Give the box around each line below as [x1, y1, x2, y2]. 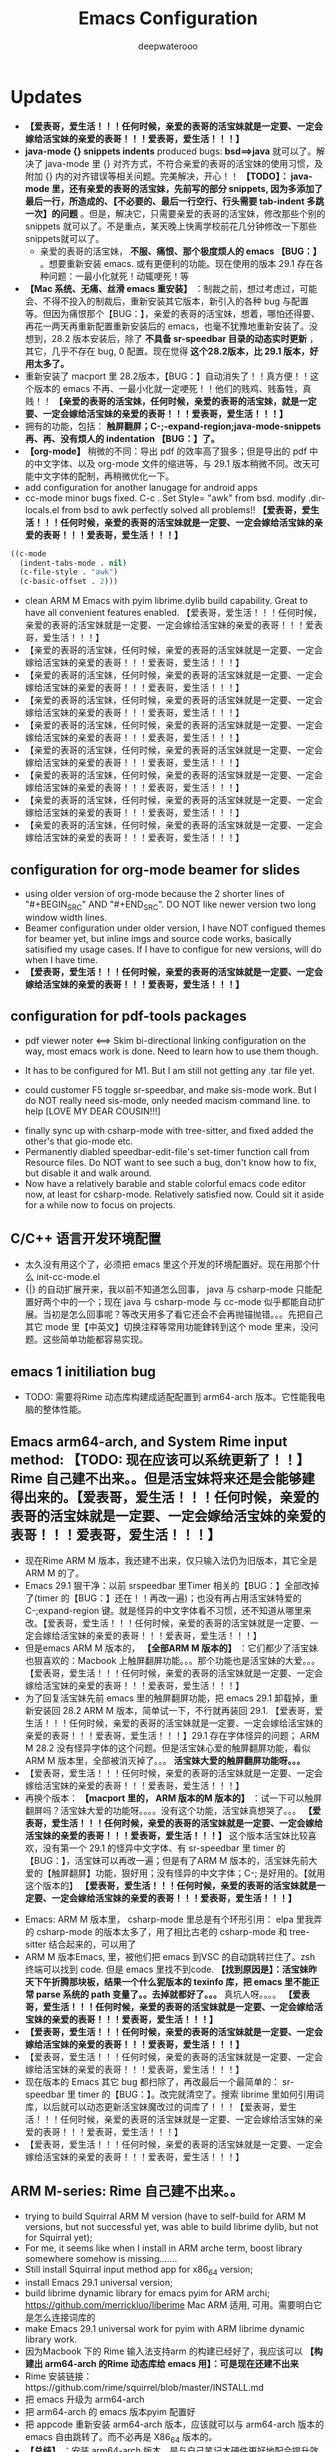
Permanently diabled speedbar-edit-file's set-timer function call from [24, 1145, 310, 1157]
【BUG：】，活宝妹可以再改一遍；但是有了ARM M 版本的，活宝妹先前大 [24, 1855, 318, 1867]
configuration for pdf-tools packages [10, 1008, 247, 1025]
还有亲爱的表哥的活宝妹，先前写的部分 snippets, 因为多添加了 [68, 182, 323, 194]
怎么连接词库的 [33, 2311, 96, 2323]
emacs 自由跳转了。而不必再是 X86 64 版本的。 [24, 2430, 218, 2445]
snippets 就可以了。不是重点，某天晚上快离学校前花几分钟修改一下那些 [24, 220, 317, 232]
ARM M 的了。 [24, 1567, 85, 1579]
